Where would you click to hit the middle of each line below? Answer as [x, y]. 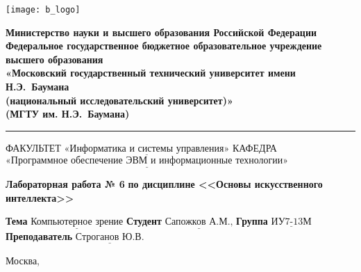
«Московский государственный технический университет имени [151, 73]
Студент [144, 221]
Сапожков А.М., [199, 222]
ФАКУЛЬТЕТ [33, 147]
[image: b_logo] [43, 10]
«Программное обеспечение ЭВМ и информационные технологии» [147, 161]
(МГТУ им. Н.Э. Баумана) [68, 114]
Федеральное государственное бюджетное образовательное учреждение [164, 46]
